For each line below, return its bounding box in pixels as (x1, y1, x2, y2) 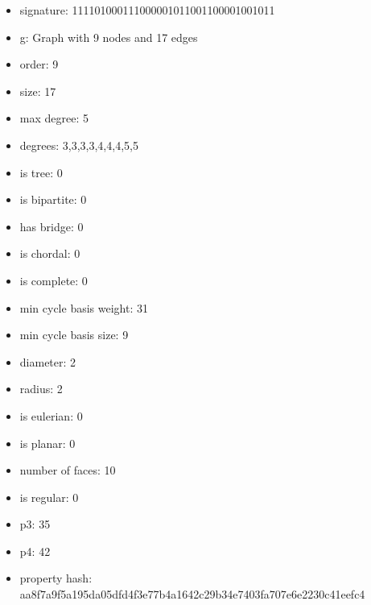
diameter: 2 (19, 353, 76, 370)
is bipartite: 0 (19, 191, 87, 208)
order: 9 (19, 56, 59, 73)
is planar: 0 (19, 434, 76, 451)
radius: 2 (19, 380, 63, 397)
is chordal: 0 (19, 245, 80, 262)
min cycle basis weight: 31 (19, 299, 148, 316)
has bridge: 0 (19, 218, 84, 234)
